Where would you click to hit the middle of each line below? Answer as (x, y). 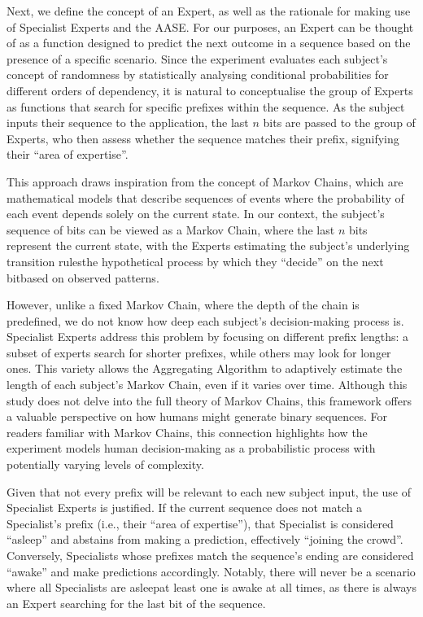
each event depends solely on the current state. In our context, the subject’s (196, 214)
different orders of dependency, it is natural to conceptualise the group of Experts (210, 90)
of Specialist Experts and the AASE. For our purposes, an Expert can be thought (210, 26)
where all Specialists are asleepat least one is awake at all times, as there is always (211, 587)
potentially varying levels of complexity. (105, 464)
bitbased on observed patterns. (83, 277)
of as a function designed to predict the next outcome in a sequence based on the (209, 43)
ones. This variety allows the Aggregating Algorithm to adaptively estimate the (205, 368)
